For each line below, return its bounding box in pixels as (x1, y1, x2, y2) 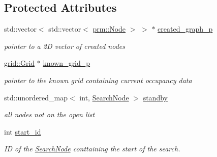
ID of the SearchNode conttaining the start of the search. (4, 143, 180, 154)
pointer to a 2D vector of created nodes (4, 40, 125, 51)
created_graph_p (158, 23, 213, 34)
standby (143, 92, 168, 102)
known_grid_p (43, 58, 90, 68)
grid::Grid (4, 58, 35, 68)
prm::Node (92, 23, 126, 34)
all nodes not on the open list (4, 109, 95, 120)
